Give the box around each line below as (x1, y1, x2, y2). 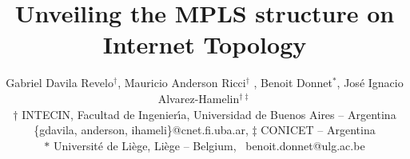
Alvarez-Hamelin (157, 89, 240, 106)
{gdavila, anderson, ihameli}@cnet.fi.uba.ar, (34, 121, 249, 138)
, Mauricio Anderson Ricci (117, 74, 246, 91)
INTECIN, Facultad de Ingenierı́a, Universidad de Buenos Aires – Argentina (22, 105, 396, 122)
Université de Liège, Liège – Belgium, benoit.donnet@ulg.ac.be (54, 137, 365, 153)
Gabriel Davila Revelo (6, 74, 113, 91)
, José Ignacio (336, 74, 404, 91)
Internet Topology (102, 28, 307, 61)
